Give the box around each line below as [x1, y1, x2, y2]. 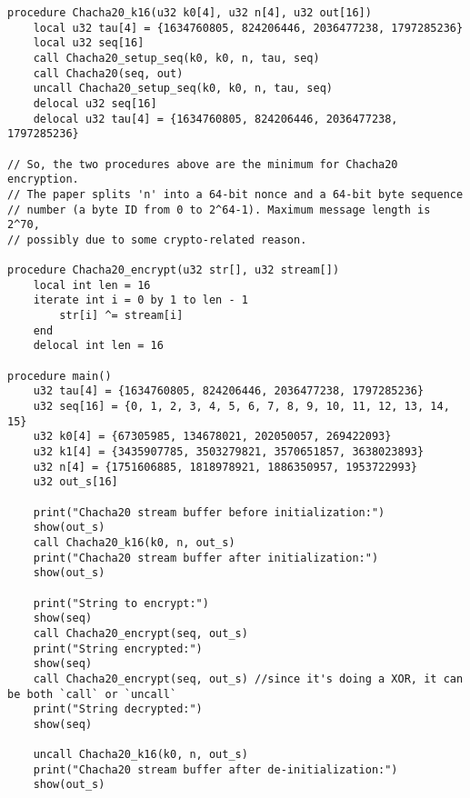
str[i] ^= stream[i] [59, 309, 184, 323]
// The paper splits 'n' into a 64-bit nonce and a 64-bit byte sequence [7, 187, 464, 201]
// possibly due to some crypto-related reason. [7, 233, 307, 246]
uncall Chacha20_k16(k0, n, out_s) [33, 748, 248, 762]
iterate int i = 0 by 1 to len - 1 [33, 294, 248, 307]
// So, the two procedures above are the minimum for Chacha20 [7, 157, 398, 171]
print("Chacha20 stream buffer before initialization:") [33, 505, 385, 519]
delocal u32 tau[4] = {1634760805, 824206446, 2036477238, [33, 112, 398, 125]
